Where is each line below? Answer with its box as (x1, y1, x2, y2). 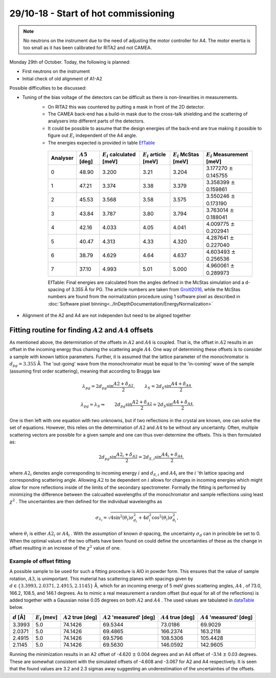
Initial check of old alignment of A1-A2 (22, 75, 102, 81)
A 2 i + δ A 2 (116, 451, 138, 459)
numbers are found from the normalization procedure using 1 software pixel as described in (48, 294, 240, 300)
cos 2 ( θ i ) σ (151, 514, 173, 522)
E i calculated (102, 151, 136, 159)
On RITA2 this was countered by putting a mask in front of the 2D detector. (48, 104, 205, 110)
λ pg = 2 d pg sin (82, 383, 114, 391)
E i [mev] (35, 613, 58, 622)
